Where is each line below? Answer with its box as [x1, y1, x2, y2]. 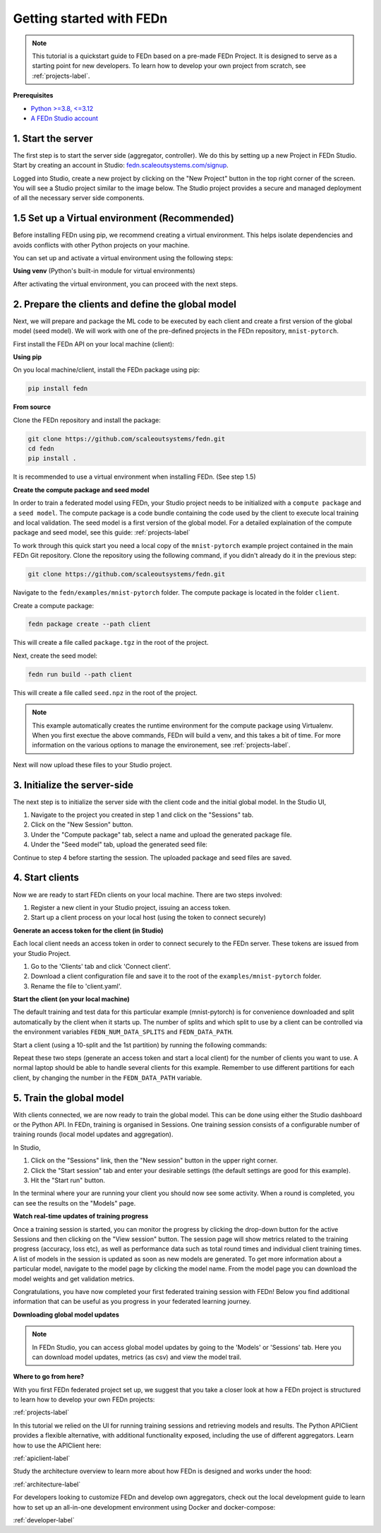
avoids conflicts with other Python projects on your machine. [13, 240, 190, 249]
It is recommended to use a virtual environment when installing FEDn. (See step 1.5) [13, 472, 256, 481]
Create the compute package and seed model [13, 485, 150, 494]
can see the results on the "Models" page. [13, 1199, 136, 1207]
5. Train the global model [13, 1092, 124, 1104]
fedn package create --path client [28, 620, 151, 629]
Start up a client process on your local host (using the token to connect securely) [30, 913, 266, 922]
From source [13, 403, 52, 412]
